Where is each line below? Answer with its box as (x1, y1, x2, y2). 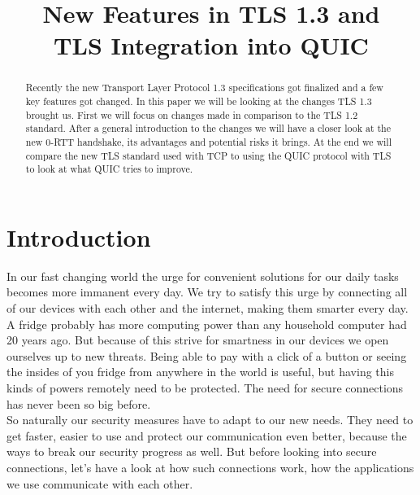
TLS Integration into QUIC (54, 28, 369, 62)
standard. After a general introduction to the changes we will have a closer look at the (25, 121, 392, 135)
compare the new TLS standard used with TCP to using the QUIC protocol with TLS (25, 148, 392, 162)
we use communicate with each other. (6, 475, 193, 492)
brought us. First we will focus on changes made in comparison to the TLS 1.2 (25, 107, 358, 121)
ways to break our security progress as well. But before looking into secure (6, 443, 377, 460)
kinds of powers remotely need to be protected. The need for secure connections (6, 379, 404, 396)
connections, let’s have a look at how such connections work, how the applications (6, 459, 414, 476)
